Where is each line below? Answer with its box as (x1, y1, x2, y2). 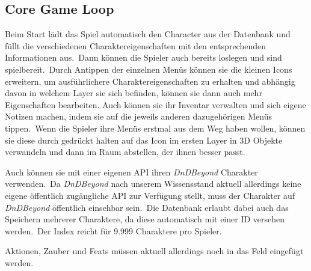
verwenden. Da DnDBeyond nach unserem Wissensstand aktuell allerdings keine (5, 177, 301, 190)
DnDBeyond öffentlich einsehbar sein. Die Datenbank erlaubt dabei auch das (5, 201, 289, 213)
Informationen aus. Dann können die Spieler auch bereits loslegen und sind (5, 51, 282, 64)
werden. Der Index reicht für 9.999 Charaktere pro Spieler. (5, 224, 222, 237)
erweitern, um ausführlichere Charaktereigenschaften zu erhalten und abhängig (5, 75, 295, 87)
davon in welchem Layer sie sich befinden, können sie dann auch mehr (5, 87, 262, 99)
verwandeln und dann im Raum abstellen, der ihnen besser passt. (5, 145, 245, 158)
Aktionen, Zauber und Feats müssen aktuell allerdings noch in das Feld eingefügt (5, 245, 304, 257)
